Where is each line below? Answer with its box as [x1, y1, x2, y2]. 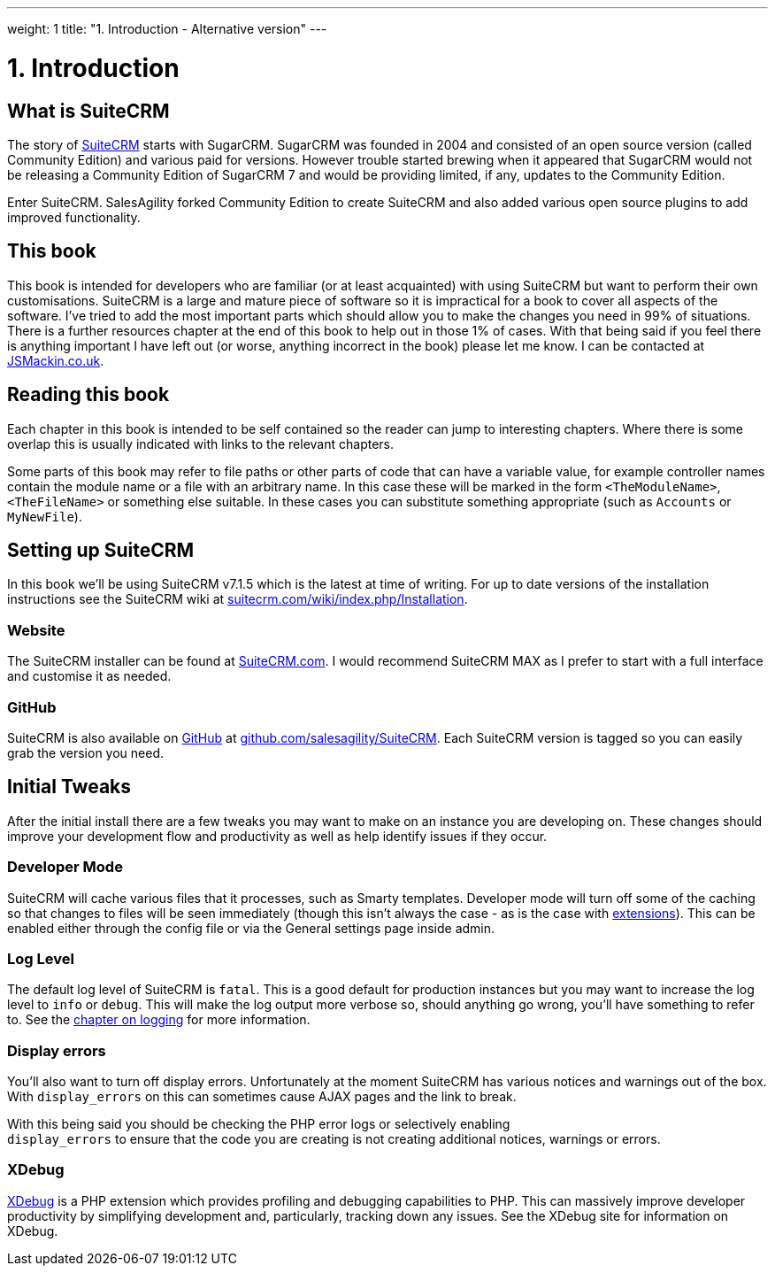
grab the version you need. [7, 745, 165, 760]
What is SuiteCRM [7, 99, 170, 122]
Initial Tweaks [7, 775, 132, 799]
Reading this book [7, 383, 170, 406]
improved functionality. [7, 209, 141, 225]
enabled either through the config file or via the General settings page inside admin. [7, 920, 495, 936]
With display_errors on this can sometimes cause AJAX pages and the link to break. [7, 1089, 517, 1105]
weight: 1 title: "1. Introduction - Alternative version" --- [7, 21, 327, 36]
